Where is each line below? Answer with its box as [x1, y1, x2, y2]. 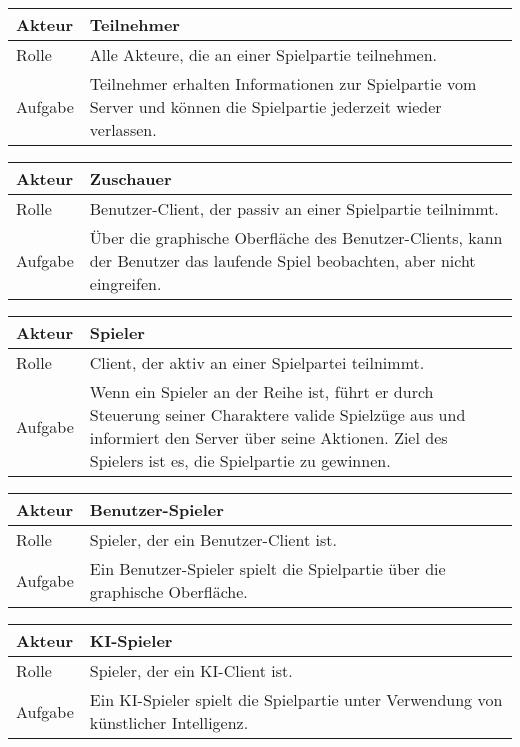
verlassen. [89, 118, 157, 141]
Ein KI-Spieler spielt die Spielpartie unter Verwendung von [89, 688, 503, 711]
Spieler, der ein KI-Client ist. [89, 659, 293, 682]
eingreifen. [89, 272, 162, 295]
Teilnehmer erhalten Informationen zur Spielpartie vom [89, 72, 477, 95]
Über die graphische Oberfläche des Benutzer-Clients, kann [89, 226, 503, 249]
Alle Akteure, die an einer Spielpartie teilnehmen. [89, 43, 438, 66]
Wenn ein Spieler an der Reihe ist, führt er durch [89, 380, 434, 403]
